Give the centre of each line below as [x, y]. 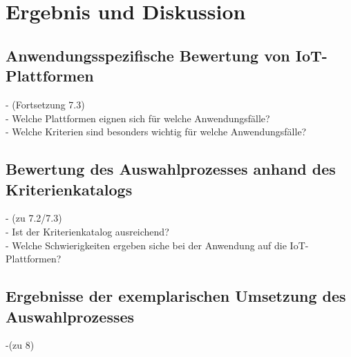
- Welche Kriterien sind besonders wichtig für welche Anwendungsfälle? [156, 132]
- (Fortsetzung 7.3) [45, 104]
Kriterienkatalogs [69, 189]
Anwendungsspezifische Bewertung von [148, 55]
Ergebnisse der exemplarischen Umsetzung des [176, 296]
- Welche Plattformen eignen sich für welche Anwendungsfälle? [138, 118]
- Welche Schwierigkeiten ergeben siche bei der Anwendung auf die [146, 245]
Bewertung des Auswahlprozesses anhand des [171, 169]
